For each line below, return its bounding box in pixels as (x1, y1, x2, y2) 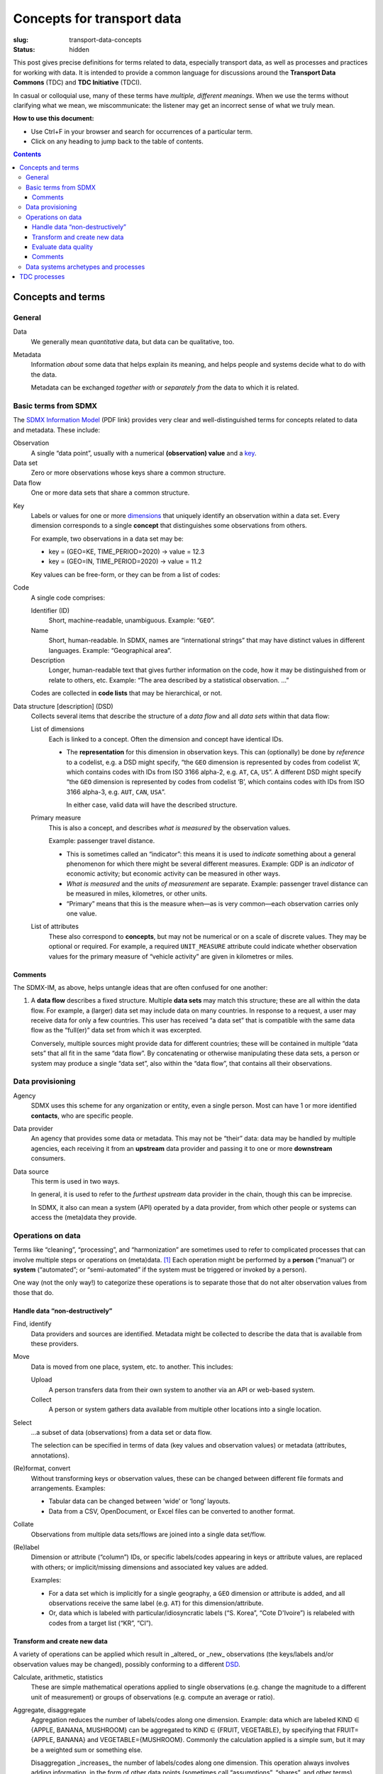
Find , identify (13, 1320, 52, 1328)
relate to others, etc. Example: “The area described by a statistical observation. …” (48, 676, 289, 684)
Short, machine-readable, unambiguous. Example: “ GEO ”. (48, 616, 216, 624)
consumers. (30, 1154, 66, 1163)
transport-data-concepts (69, 35, 142, 44)
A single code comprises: (30, 593, 106, 602)
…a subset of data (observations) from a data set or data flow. (30, 1428, 212, 1437)
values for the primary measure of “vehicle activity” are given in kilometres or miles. (48, 952, 294, 961)
